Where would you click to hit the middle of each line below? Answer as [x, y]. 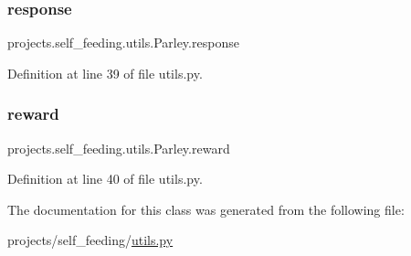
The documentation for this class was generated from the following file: [206, 209]
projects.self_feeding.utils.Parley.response [123, 43]
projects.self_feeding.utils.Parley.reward [119, 148]
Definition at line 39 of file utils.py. [105, 73]
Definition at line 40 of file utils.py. [105, 179]
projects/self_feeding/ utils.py [90, 240]
